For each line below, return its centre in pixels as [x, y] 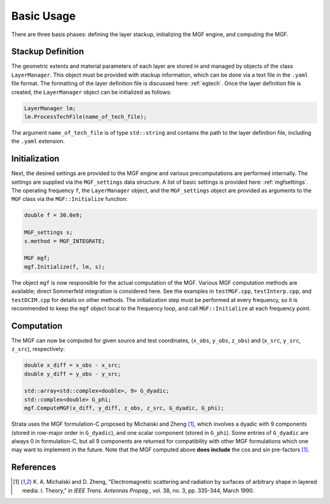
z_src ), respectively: [38, 349]
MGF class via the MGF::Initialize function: [69, 199]
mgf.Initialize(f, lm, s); [64, 267]
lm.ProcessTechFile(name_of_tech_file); [85, 117]
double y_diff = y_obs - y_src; [73, 374]
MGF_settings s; [49, 232]
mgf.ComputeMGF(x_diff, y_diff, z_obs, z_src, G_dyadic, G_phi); [124, 408]
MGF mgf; [37, 258]
